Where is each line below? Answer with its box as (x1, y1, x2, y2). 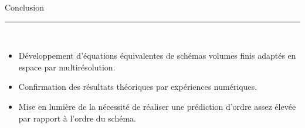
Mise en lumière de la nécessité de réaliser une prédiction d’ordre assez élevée (18, 100, 296, 112)
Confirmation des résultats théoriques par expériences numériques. (18, 80, 257, 93)
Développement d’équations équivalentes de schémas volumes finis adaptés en (18, 49, 296, 62)
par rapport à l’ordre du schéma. (18, 112, 136, 124)
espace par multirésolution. (18, 60, 116, 73)
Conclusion (5, 1, 44, 13)
